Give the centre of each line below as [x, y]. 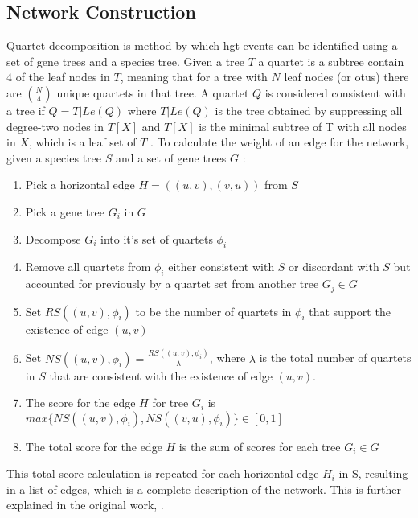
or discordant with [334, 267]
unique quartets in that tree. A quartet [153, 92]
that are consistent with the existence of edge [161, 375]
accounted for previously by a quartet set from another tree [172, 284]
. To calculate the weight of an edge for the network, [279, 142]
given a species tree [54, 157]
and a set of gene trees [171, 157]
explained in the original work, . [85, 505]
